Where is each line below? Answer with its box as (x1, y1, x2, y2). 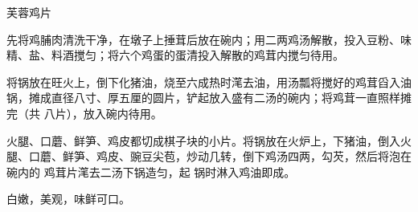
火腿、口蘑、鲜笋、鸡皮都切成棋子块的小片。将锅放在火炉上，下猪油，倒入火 (6, 132, 412, 149)
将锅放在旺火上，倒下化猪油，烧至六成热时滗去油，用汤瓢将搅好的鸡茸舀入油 (6, 73, 412, 90)
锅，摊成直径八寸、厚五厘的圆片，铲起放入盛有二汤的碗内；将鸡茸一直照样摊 (6, 89, 412, 106)
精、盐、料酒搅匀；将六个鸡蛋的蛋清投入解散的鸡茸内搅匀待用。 (6, 47, 344, 63)
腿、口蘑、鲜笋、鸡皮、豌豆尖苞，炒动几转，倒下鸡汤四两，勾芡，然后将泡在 (6, 148, 412, 165)
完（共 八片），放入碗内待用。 (6, 104, 162, 121)
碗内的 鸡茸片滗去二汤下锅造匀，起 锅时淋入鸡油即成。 (6, 163, 296, 180)
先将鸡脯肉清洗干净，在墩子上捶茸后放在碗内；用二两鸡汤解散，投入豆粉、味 (6, 31, 412, 47)
